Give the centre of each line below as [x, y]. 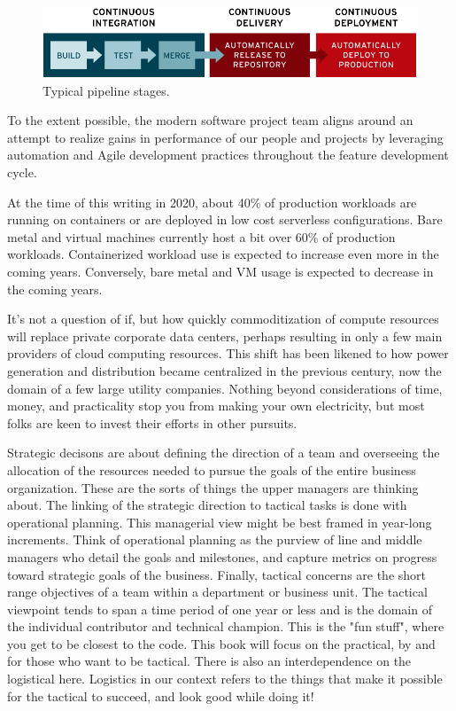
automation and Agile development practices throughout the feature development [228, 155]
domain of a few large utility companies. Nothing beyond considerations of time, [225, 388]
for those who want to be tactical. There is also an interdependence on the [209, 661]
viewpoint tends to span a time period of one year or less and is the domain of [220, 609]
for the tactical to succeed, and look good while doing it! [161, 695]
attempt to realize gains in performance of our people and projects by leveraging [225, 137]
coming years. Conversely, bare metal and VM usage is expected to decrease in [220, 271]
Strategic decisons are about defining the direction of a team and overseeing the [224, 453]
